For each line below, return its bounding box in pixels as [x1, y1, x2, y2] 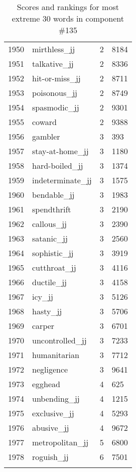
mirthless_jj [32, 43, 75, 55]
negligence [32, 364, 68, 375]
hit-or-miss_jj [32, 72, 81, 84]
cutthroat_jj [32, 262, 76, 273]
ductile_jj [32, 276, 67, 288]
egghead [32, 378, 61, 390]
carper [32, 320, 55, 331]
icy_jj [32, 291, 53, 302]
